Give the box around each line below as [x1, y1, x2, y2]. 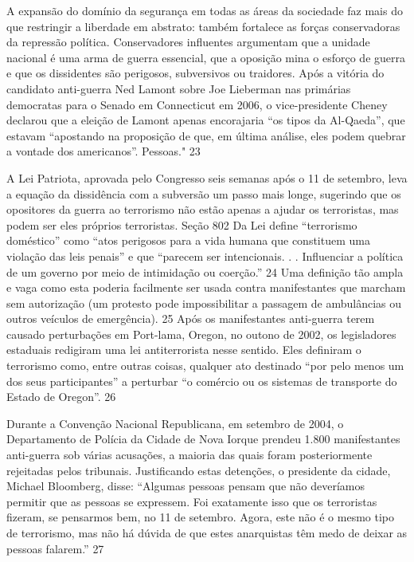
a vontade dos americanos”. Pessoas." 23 [6, 143, 201, 159]
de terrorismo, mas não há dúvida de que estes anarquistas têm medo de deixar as [6, 525, 408, 540]
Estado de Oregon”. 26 [6, 388, 116, 405]
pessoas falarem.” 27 [6, 540, 104, 556]
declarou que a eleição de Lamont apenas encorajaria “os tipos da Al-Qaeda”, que [6, 112, 405, 128]
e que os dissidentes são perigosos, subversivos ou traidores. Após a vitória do [6, 65, 385, 81]
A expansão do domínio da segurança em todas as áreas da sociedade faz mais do [6, 2, 403, 18]
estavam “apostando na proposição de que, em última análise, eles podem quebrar [6, 127, 406, 143]
